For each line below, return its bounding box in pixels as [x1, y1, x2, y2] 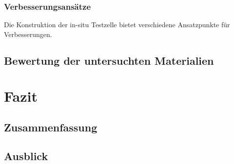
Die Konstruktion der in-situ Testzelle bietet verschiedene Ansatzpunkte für [4, 19, 230, 30]
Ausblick [4, 148, 48, 163]
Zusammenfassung [4, 119, 97, 134]
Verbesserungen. [4, 29, 52, 39]
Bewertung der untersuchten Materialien [4, 53, 214, 68]
